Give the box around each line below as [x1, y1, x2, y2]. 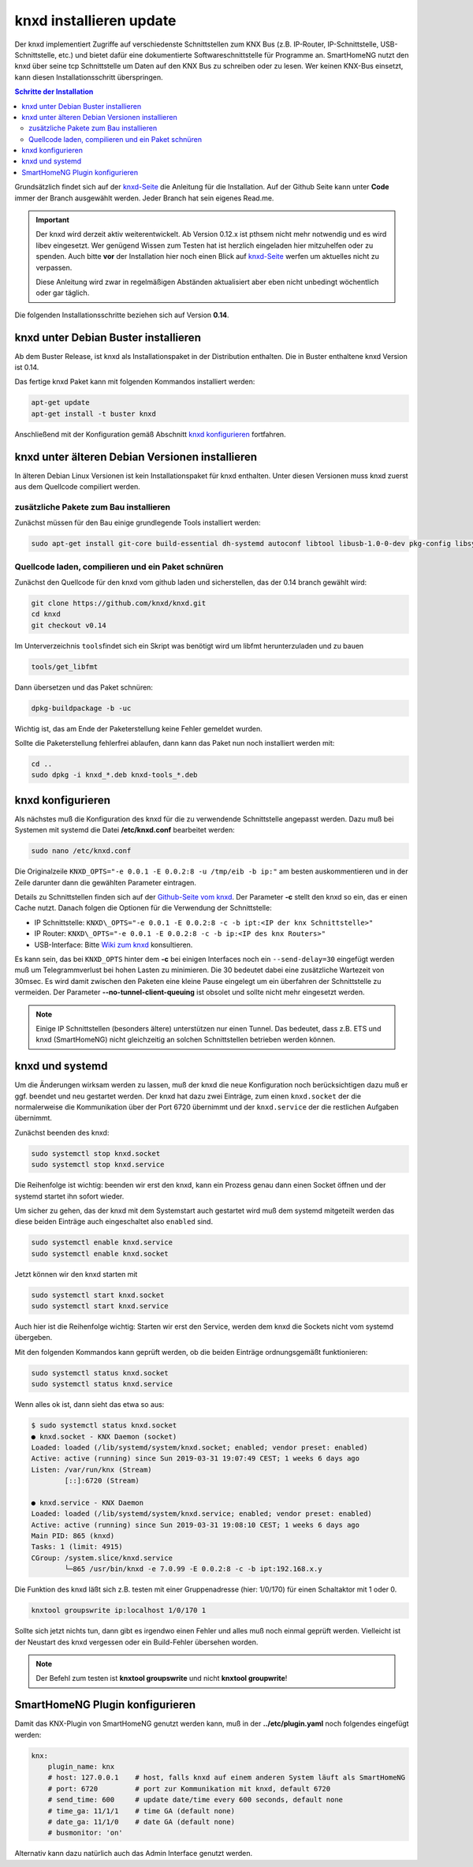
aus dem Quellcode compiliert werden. [14, 482, 141, 492]
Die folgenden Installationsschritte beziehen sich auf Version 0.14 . [14, 310, 229, 320]
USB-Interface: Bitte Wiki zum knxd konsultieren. [34, 940, 193, 949]
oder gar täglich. [35, 288, 90, 297]
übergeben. [14, 1333, 53, 1342]
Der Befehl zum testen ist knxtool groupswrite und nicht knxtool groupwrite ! [35, 1674, 288, 1683]
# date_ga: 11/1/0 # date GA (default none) [47, 1817, 236, 1827]
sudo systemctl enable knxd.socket [31, 1249, 169, 1258]
